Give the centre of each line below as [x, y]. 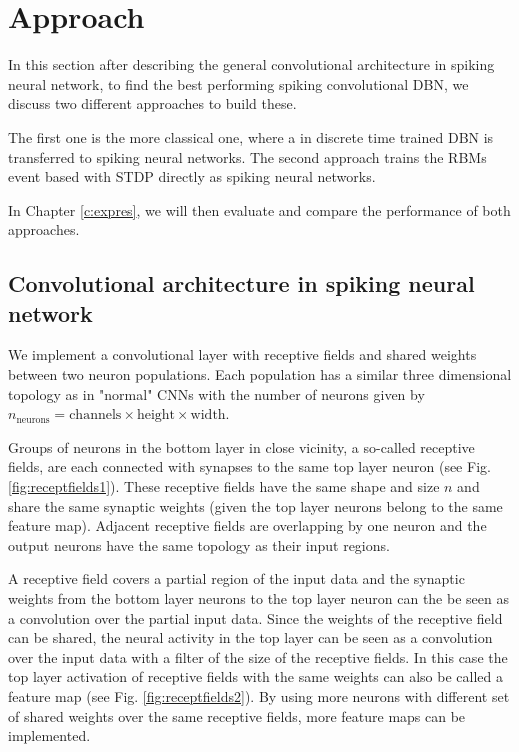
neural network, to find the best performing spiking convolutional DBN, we [238, 83]
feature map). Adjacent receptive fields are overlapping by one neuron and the [247, 525]
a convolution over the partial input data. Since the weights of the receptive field [255, 617]
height [156, 415]
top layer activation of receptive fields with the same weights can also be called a [255, 676]
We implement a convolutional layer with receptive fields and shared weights [242, 354]
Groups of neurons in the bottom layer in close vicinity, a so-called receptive [241, 446]
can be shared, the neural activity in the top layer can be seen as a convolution [250, 637]
